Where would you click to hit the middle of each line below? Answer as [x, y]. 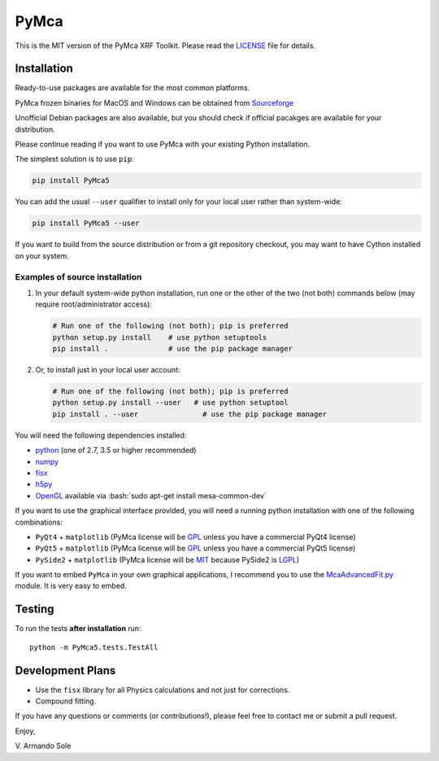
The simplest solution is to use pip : [74, 159]
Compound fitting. [66, 701]
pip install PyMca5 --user [86, 223]
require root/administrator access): [93, 304]
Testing [35, 609]
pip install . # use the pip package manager [172, 349]
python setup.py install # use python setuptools [160, 337]
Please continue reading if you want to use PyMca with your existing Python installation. [163, 144]
